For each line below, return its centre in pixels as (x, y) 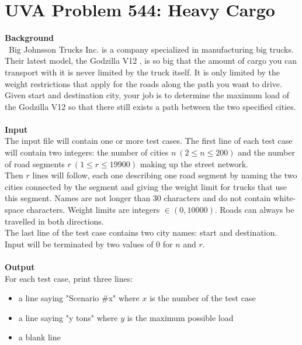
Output (20, 267)
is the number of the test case (203, 298)
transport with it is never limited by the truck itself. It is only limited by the (143, 72)
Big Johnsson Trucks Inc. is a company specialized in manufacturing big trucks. (151, 49)
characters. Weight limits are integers (93, 210)
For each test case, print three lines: (69, 278)
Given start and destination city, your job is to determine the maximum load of (147, 95)
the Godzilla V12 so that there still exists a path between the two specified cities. (150, 106)
